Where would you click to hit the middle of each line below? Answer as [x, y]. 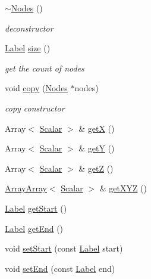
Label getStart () [36, 208]
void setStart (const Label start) [64, 248]
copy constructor [35, 108]
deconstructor [29, 28]
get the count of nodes [45, 68]
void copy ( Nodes [36, 88]
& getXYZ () [123, 188]
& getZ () [96, 168]
